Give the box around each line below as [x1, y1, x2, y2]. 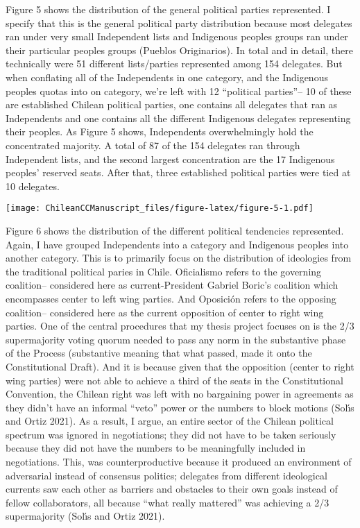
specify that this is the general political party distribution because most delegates [6, 15, 352, 30]
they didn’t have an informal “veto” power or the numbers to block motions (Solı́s [6, 400, 354, 414]
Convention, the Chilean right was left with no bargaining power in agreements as [6, 386, 354, 401]
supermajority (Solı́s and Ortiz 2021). [6, 509, 165, 523]
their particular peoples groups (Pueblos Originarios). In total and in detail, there [6, 42, 353, 57]
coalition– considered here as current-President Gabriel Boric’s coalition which [6, 278, 338, 292]
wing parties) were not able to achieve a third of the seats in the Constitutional [6, 373, 343, 387]
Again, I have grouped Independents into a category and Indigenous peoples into [6, 237, 349, 251]
